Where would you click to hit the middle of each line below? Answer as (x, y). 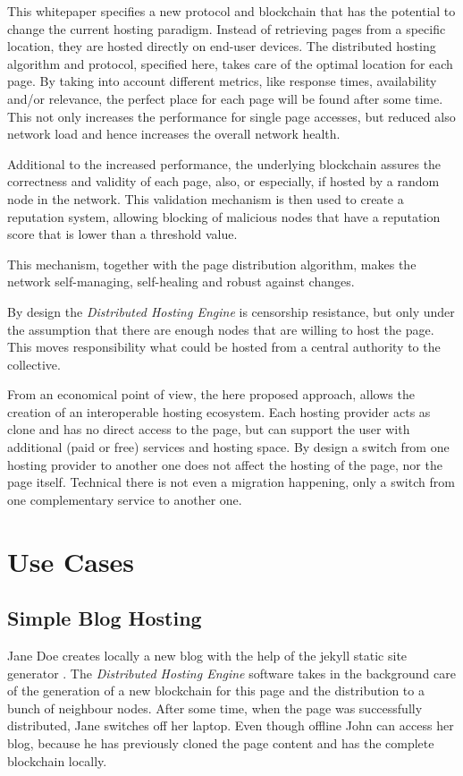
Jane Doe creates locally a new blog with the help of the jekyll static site (207, 656)
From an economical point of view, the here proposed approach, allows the (211, 394)
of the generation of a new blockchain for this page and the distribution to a (216, 691)
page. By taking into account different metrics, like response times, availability (222, 81)
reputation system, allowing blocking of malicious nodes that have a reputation (224, 216)
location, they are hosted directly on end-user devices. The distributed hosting (222, 46)
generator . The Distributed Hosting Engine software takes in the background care (231, 673)
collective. (34, 364)
